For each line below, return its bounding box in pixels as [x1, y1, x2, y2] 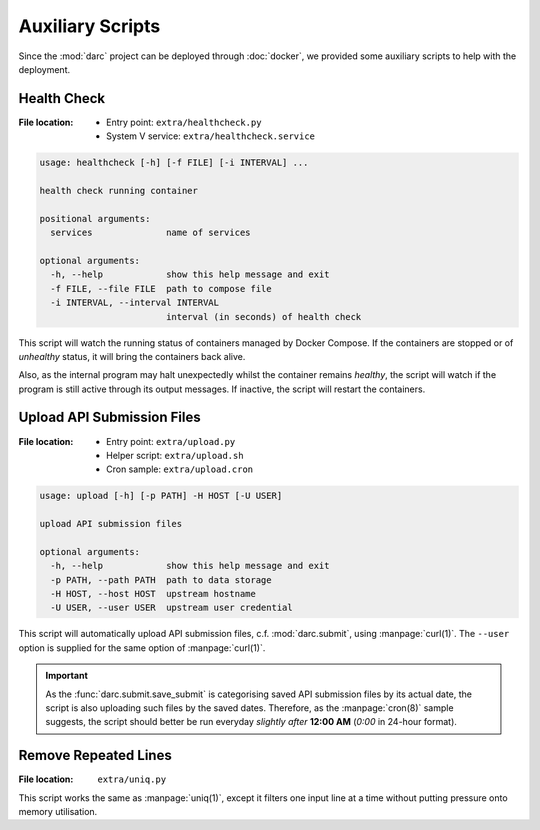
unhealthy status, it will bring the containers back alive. [18, 350, 246, 362]
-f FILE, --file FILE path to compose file [50, 283, 272, 294]
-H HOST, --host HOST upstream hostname [50, 588, 257, 600]
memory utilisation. [18, 806, 98, 818]
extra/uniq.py [97, 774, 167, 785]
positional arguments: [39, 213, 151, 224]
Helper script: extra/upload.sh [106, 449, 244, 461]
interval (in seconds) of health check [165, 311, 362, 322]
